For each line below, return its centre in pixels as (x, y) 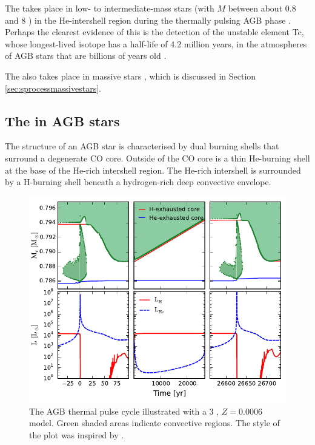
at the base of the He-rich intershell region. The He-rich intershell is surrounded (153, 170)
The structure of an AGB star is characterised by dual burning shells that (142, 146)
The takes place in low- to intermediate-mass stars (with (110, 8)
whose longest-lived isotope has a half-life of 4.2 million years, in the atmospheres (156, 43)
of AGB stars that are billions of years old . (86, 56)
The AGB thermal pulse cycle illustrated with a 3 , (124, 411)
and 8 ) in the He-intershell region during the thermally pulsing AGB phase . (148, 20)
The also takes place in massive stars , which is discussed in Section (131, 76)
